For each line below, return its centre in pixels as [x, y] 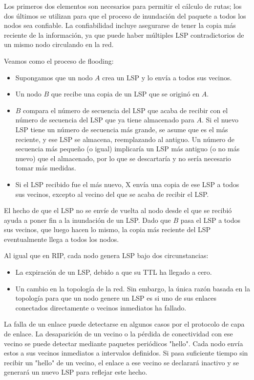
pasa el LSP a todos [210, 220]
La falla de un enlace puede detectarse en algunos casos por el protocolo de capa [124, 324]
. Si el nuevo [220, 120]
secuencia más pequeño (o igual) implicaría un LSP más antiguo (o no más [127, 149]
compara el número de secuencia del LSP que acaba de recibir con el [126, 110]
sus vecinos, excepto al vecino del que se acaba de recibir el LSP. [112, 194]
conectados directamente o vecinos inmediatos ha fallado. [101, 307]
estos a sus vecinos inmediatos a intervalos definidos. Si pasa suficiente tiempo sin [126, 353]
